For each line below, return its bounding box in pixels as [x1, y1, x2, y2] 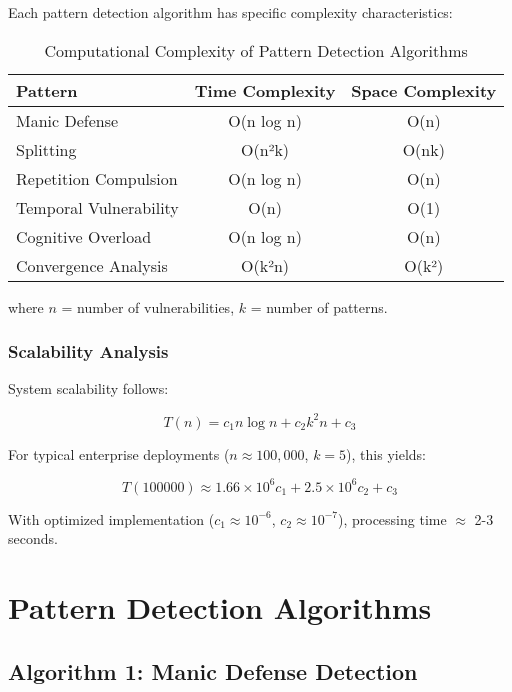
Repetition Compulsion [16, 166, 178, 190]
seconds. [8, 528, 58, 549]
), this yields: [346, 443, 426, 464]
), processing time [337, 508, 447, 529]
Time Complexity [194, 78, 336, 102]
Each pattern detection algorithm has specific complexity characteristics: [8, 2, 453, 22]
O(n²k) [241, 137, 290, 161]
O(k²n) [241, 253, 290, 277]
